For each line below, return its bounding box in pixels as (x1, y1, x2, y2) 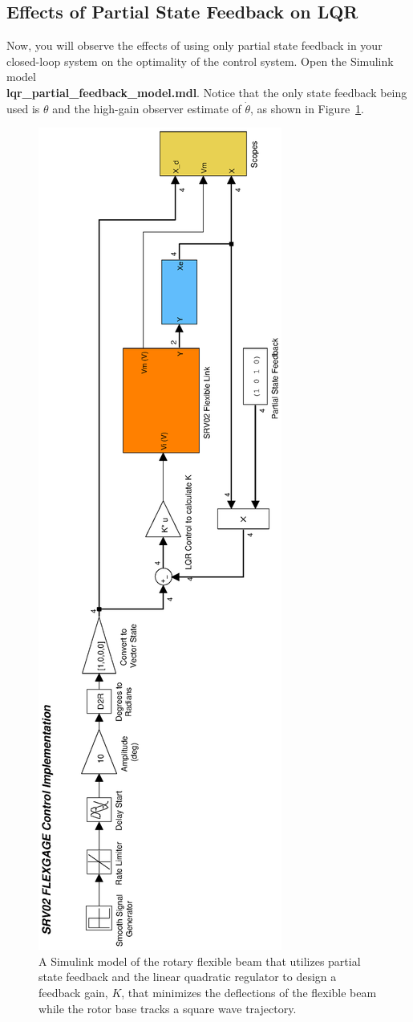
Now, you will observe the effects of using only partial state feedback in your (6, 37, 383, 54)
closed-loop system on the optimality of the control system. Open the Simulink (6, 52, 394, 69)
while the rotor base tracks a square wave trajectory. (38, 1000, 297, 1016)
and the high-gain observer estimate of (52, 100, 241, 116)
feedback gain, (38, 983, 108, 1000)
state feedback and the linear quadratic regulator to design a (38, 968, 337, 985)
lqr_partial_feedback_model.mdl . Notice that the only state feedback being (6, 83, 407, 100)
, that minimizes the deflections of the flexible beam (121, 983, 377, 1000)
